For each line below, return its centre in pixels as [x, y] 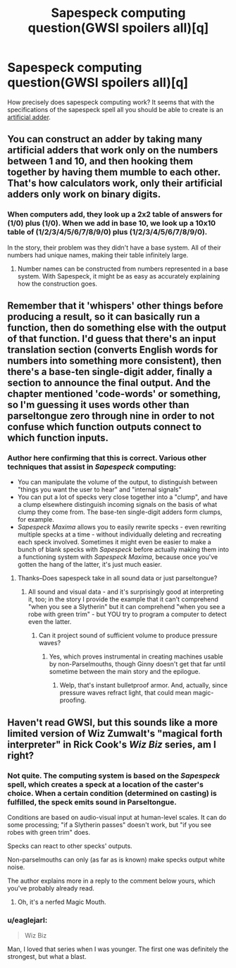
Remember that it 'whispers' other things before [116, 306]
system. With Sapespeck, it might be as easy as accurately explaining [119, 276]
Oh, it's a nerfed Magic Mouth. [62, 902]
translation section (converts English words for [113, 350]
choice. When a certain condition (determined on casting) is [112, 793]
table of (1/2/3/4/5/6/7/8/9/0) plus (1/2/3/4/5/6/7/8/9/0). [107, 232]
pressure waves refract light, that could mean [125, 693]
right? [21, 755]
